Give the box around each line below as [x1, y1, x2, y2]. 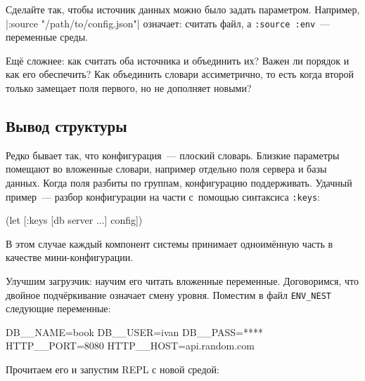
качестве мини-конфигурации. [6, 250, 134, 265]
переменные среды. [6, 29, 88, 44]
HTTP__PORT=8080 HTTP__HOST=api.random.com [6, 338, 255, 353]
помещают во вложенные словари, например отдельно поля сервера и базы [6, 161, 327, 176]
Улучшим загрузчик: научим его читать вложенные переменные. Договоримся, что [6, 274, 359, 288]
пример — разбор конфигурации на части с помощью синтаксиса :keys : [6, 189, 321, 203]
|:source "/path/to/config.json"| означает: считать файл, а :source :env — [6, 15, 331, 30]
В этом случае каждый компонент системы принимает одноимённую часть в [6, 236, 333, 250]
